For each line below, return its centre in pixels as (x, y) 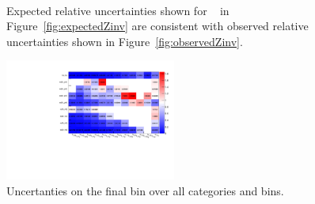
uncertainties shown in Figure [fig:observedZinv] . (125, 41)
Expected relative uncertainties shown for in (118, 10)
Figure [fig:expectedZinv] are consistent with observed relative (157, 26)
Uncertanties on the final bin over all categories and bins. (145, 190)
